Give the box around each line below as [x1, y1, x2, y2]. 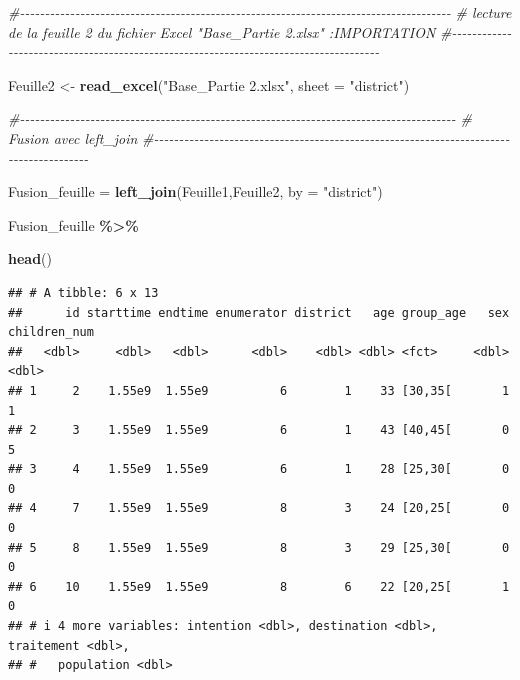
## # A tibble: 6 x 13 [8, 285, 159, 300]
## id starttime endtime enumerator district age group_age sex [8, 305, 510, 320]
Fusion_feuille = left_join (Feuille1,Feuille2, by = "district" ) [8, 181, 383, 202]
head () [8, 248, 53, 269]
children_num [8, 325, 94, 340]
